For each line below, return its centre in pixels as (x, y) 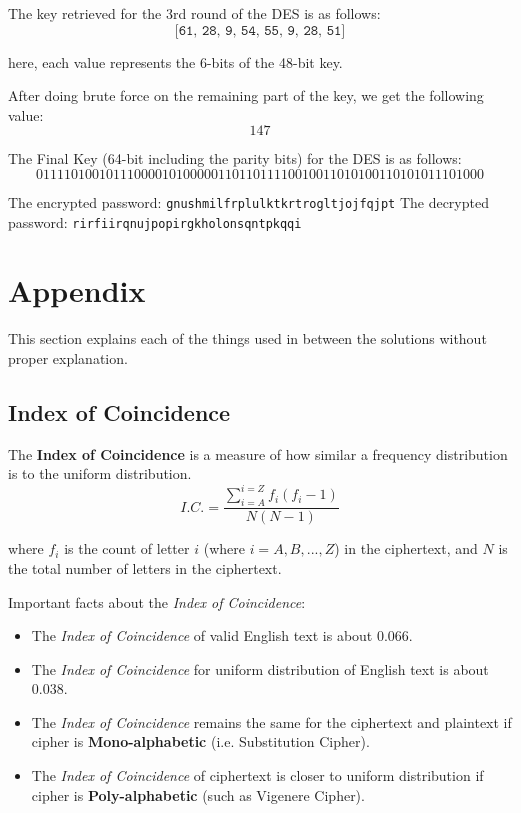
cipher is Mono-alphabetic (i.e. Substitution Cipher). (200, 741)
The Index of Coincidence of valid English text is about (202, 635)
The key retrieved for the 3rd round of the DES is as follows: (194, 13)
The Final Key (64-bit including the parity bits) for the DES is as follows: (235, 158)
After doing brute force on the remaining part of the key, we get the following (246, 95)
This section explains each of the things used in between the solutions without (247, 338)
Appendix (77, 290)
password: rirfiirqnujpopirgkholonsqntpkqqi (155, 221)
